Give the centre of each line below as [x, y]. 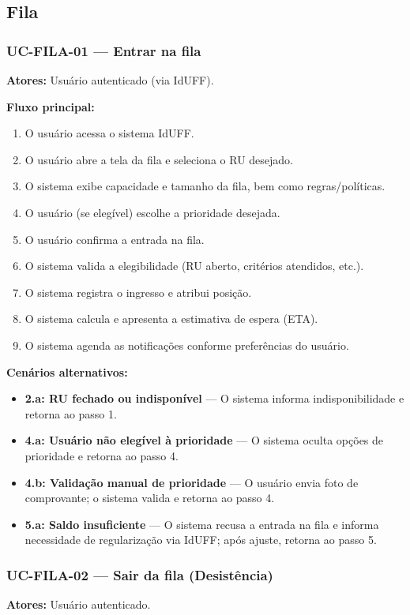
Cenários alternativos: [67, 371]
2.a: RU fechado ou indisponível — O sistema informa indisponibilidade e [214, 398]
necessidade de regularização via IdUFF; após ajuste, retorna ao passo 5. [201, 540]
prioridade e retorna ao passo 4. [102, 455]
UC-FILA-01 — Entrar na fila [104, 50]
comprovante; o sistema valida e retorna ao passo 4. [150, 498]
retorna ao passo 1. [71, 413]
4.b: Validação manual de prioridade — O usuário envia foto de [192, 482]
